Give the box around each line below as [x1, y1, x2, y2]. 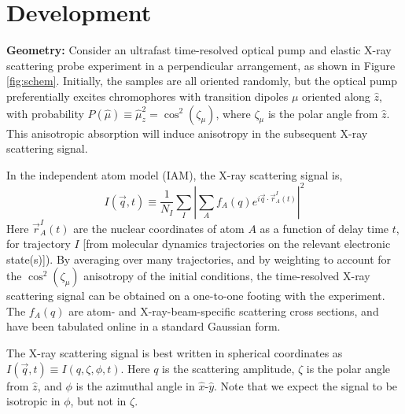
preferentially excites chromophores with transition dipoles [6, 87, 289, 104]
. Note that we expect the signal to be [214, 377, 398, 394]
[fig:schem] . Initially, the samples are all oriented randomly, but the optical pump [6, 72, 398, 89]
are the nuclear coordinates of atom [73, 220, 245, 236]
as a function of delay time [260, 220, 389, 236]
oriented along [302, 87, 370, 104]
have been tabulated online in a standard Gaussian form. [6, 318, 281, 335]
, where [215, 105, 251, 121]
